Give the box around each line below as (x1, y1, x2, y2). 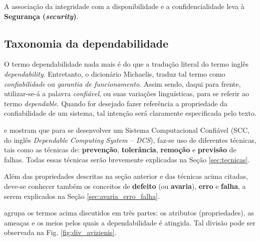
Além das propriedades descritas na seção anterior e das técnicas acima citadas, (4, 171, 248, 181)
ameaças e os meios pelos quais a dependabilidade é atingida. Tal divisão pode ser (4, 217, 255, 227)
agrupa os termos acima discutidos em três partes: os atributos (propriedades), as (4, 207, 254, 218)
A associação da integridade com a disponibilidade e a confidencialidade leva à (4, 1, 244, 11)
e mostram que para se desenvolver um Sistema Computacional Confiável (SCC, (4, 124, 249, 135)
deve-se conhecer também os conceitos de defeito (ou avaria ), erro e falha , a (4, 180, 246, 191)
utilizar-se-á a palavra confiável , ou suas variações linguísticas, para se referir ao (4, 88, 249, 99)
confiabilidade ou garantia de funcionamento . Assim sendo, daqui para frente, (4, 78, 241, 89)
